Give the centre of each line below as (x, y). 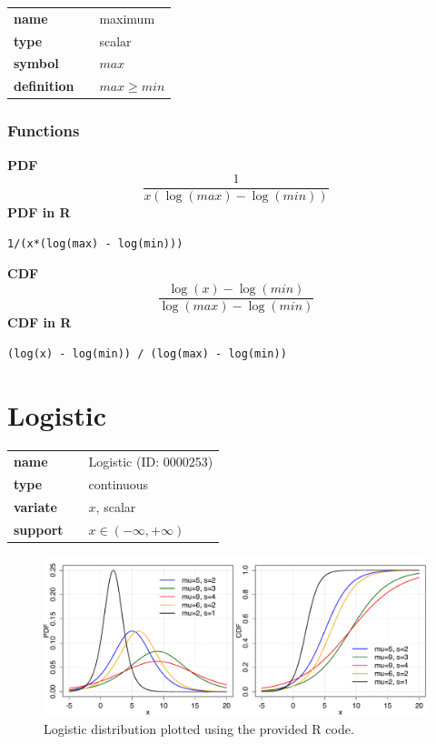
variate (35, 506)
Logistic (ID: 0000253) (151, 462)
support (39, 529)
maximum (127, 18)
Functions (44, 131)
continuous (119, 484)
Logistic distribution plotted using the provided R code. (199, 728)
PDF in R (39, 212)
